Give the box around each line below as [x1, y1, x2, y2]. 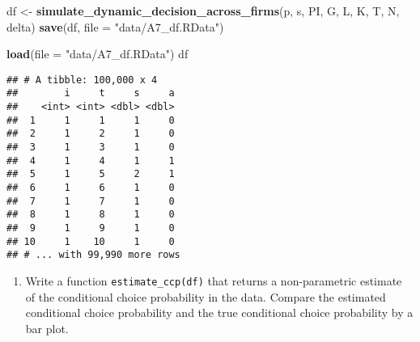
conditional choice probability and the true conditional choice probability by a [25, 304, 414, 321]
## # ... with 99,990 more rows [6, 249, 180, 261]
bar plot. [25, 319, 69, 336]
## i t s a [6, 87, 175, 99]
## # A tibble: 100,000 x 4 [6, 74, 158, 86]
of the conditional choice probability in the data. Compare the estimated [25, 288, 386, 305]
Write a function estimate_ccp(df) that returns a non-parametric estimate [25, 272, 402, 289]
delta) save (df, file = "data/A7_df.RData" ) [6, 18, 224, 35]
